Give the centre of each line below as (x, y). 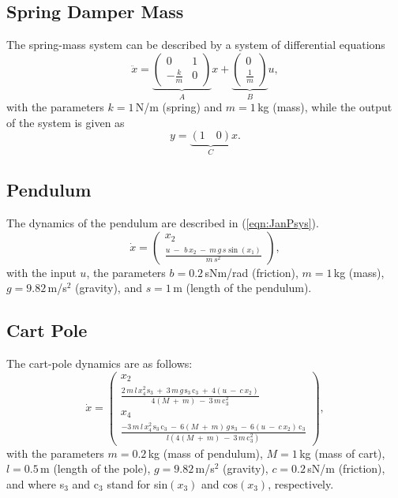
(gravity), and (109, 288)
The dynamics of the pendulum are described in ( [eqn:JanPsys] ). (163, 223)
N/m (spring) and (179, 107)
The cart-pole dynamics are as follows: (99, 363)
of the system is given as (66, 122)
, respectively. (301, 483)
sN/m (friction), (346, 468)
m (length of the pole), (96, 468)
